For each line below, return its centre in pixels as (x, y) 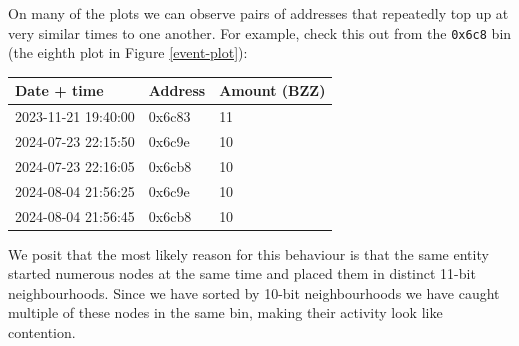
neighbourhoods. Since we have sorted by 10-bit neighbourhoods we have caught (254, 292)
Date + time (59, 90)
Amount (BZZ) (272, 90)
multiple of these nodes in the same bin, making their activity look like (225, 312)
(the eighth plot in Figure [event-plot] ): (128, 52)
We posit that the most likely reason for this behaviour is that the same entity (248, 253)
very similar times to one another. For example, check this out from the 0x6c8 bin (260, 32)
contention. (42, 332)
